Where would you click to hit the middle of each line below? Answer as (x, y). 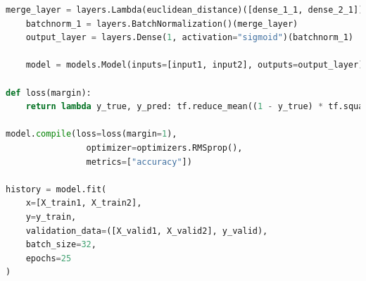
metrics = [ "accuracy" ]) (139, 162)
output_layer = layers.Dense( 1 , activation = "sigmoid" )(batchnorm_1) (190, 38)
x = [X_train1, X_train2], (84, 203)
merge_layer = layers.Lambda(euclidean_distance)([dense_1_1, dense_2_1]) (185, 10)
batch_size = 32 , (61, 245)
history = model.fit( (56, 189)
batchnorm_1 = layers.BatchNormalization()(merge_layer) (162, 24)
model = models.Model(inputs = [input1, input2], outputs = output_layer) (195, 65)
